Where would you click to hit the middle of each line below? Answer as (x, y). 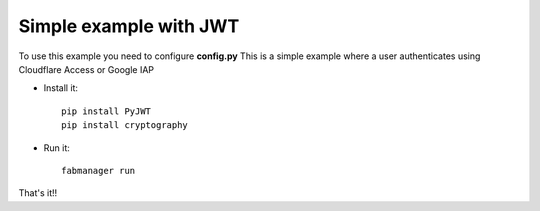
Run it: (56, 147)
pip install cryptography (125, 125)
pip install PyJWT (106, 111)
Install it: (61, 88)
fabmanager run (98, 170)
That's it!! (38, 193)
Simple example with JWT (129, 26)
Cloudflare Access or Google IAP (86, 69)
